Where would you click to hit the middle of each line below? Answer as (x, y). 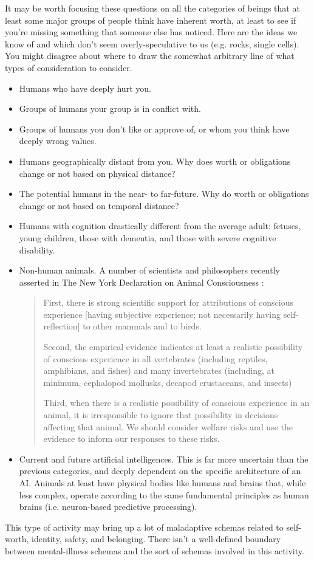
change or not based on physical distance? (97, 173)
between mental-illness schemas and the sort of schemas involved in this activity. (155, 550)
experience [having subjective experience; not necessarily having (162, 314)
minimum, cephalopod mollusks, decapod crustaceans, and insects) (168, 382)
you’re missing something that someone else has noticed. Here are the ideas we (151, 32)
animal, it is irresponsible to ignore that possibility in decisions (161, 415)
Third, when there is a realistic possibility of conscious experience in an (176, 403)
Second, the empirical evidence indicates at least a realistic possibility (173, 347)
